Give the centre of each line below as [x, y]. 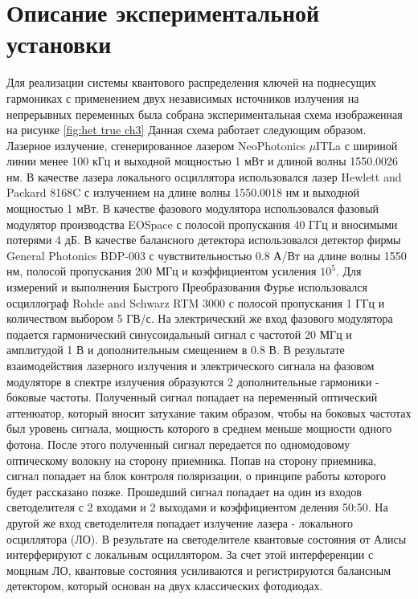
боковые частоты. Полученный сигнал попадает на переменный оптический [192, 397]
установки [59, 44]
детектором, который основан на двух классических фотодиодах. [165, 586]
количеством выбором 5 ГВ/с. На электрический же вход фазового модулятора [200, 318]
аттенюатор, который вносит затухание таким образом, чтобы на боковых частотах [209, 412]
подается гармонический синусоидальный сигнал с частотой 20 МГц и [179, 334]
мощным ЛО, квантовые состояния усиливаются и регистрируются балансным [199, 570]
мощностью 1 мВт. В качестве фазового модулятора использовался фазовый [193, 208]
